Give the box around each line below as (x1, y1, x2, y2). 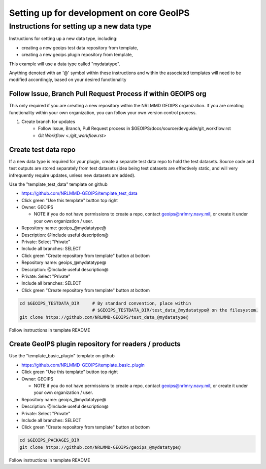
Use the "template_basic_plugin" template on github (9, 353, 115, 359)
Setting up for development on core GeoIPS (9, 7, 190, 18)
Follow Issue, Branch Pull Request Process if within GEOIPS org (9, 89, 207, 98)
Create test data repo (9, 145, 76, 154)
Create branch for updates (21, 119, 75, 125)
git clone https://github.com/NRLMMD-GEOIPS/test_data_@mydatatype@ (19, 314, 189, 320)
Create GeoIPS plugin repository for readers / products (9, 340, 181, 348)
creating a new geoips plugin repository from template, (21, 52, 133, 58)
